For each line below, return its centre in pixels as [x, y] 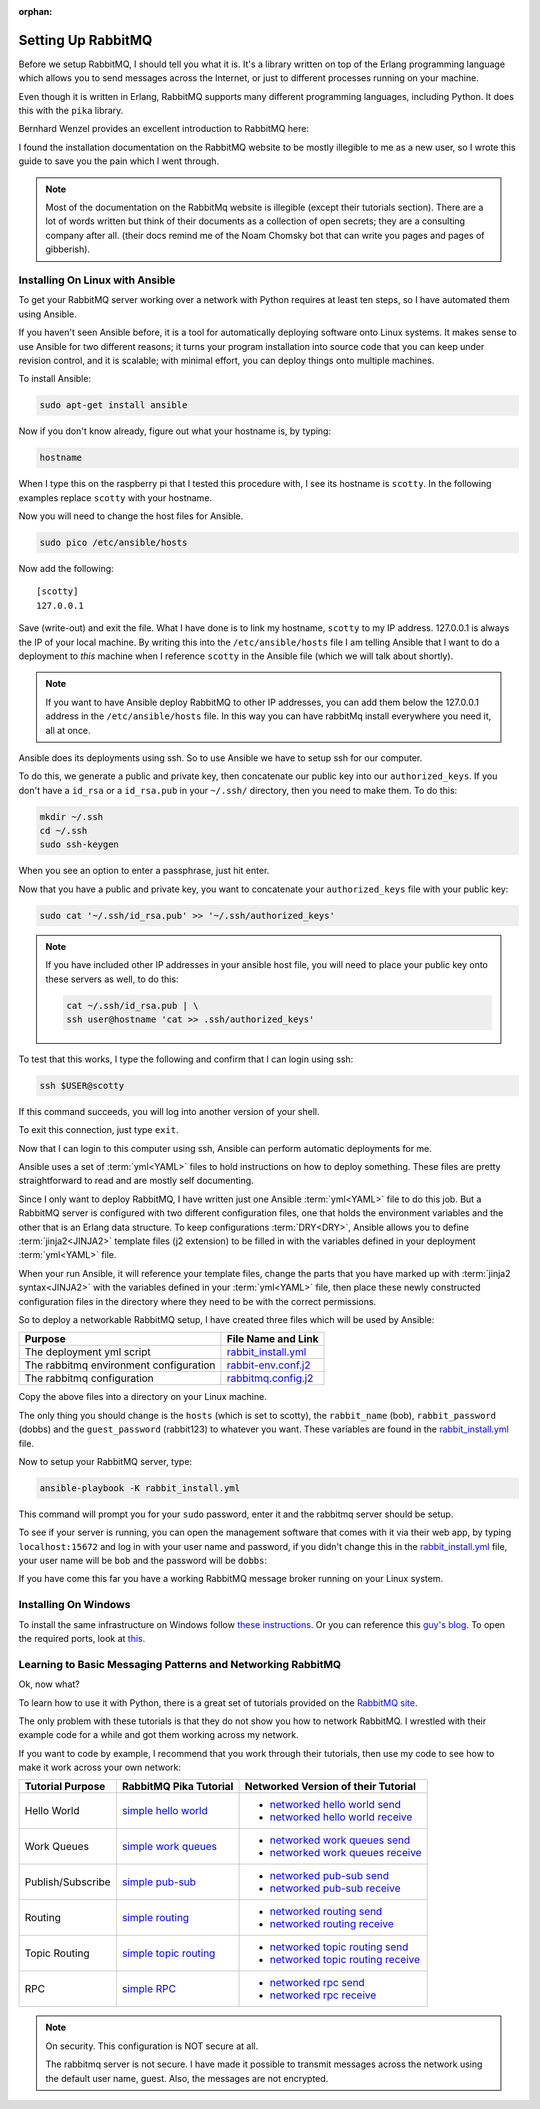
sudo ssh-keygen [79, 844]
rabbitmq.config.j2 [270, 1378]
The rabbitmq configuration [89, 1378]
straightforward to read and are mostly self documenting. [136, 1181]
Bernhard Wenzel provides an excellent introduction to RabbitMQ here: [164, 129]
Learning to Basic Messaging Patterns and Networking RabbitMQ [180, 1664]
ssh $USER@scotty [82, 1085]
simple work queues [169, 1847]
